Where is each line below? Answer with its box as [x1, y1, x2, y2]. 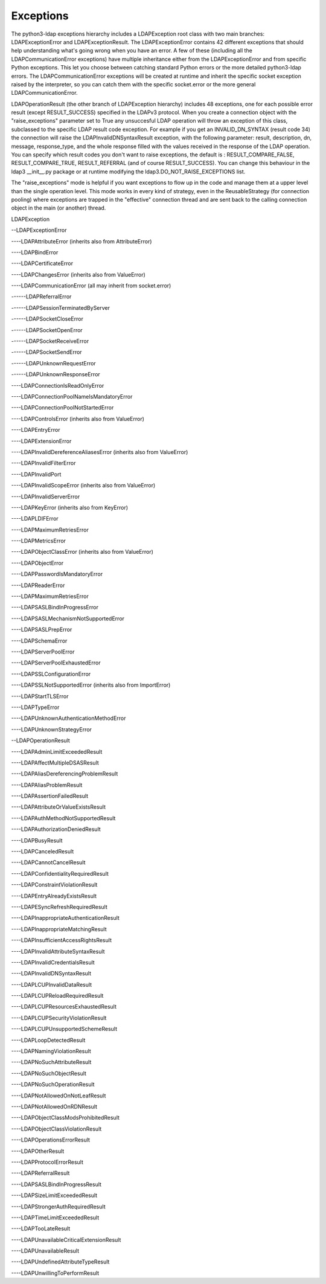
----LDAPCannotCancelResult [11, 859, 86, 866]
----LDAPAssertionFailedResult [11, 792, 89, 800]
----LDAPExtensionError [11, 437, 72, 445]
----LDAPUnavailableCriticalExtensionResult [11, 1236, 121, 1244]
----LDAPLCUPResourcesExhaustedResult [11, 1003, 117, 1010]
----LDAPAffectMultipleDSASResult [11, 759, 99, 766]
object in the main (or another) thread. [11, 204, 106, 211]
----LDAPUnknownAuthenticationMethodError [11, 714, 126, 722]
